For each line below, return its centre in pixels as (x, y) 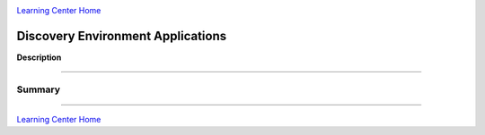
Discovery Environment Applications (122, 36)
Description (39, 57)
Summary (39, 89)
